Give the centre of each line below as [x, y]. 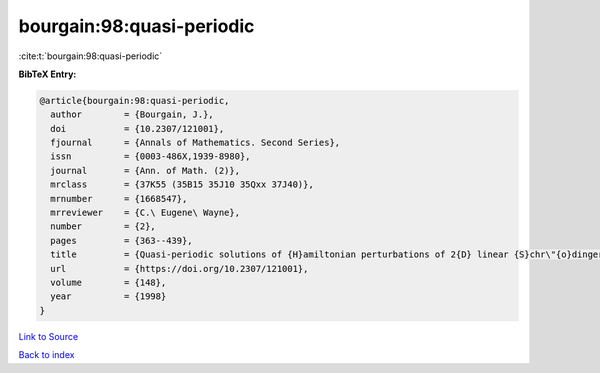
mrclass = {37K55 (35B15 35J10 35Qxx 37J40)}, [182, 184]
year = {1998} [108, 296]
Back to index [46, 355]
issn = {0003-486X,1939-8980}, [150, 156]
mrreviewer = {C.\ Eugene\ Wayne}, [145, 213]
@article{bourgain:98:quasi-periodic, [134, 100]
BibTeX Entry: [47, 74]
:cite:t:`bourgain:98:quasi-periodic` [90, 56]
